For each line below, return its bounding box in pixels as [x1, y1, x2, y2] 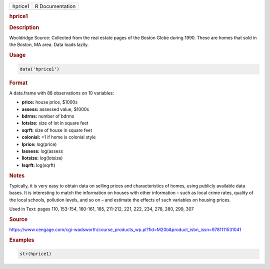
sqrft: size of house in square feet [21, 127, 92, 133]
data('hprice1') [19, 66, 60, 72]
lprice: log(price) [21, 141, 57, 147]
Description [9, 24, 39, 31]
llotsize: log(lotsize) [21, 155, 63, 161]
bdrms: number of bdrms [21, 113, 74, 119]
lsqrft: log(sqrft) [21, 162, 55, 168]
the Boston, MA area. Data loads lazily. [9, 41, 89, 47]
